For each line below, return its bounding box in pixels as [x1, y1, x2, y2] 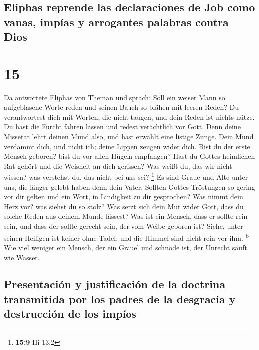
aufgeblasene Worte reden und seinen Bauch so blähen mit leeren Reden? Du [4, 102, 239, 112]
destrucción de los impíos [4, 306, 136, 321]
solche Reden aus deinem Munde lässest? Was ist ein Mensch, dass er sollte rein [4, 211, 248, 221]
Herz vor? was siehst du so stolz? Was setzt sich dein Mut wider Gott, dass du [4, 201, 244, 211]
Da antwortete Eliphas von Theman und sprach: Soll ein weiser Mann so [4, 92, 225, 102]
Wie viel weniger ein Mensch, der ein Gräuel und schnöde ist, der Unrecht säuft [4, 242, 247, 252]
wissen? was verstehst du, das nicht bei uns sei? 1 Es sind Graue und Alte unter [4, 171, 248, 182]
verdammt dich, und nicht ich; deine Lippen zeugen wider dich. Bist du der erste [4, 141, 250, 151]
